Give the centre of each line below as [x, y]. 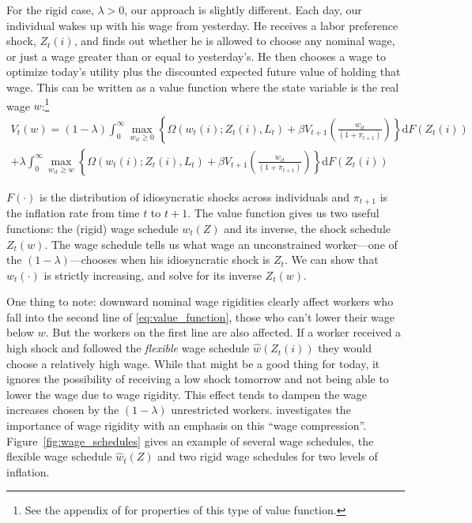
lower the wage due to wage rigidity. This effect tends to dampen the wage [187, 394]
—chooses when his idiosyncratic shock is [170, 260]
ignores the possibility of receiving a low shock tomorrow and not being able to [198, 379]
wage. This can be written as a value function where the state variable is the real [203, 87]
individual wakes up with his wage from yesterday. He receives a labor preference [202, 25]
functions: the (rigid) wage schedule [93, 228]
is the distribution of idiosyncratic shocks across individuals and [195, 196]
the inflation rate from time [73, 213]
